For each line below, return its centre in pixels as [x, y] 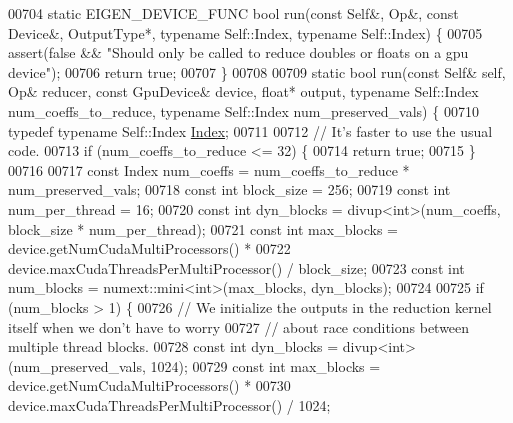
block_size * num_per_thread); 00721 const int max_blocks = [203, 228]
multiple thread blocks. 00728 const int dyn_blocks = [173, 346]
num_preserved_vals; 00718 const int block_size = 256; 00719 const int [229, 189]
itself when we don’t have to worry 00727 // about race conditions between [239, 326]
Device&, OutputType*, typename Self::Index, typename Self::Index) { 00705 [245, 32]
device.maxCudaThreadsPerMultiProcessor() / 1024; [169, 404]
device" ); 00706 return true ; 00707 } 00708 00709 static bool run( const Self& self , [257, 71]
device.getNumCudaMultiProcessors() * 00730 [149, 385]
